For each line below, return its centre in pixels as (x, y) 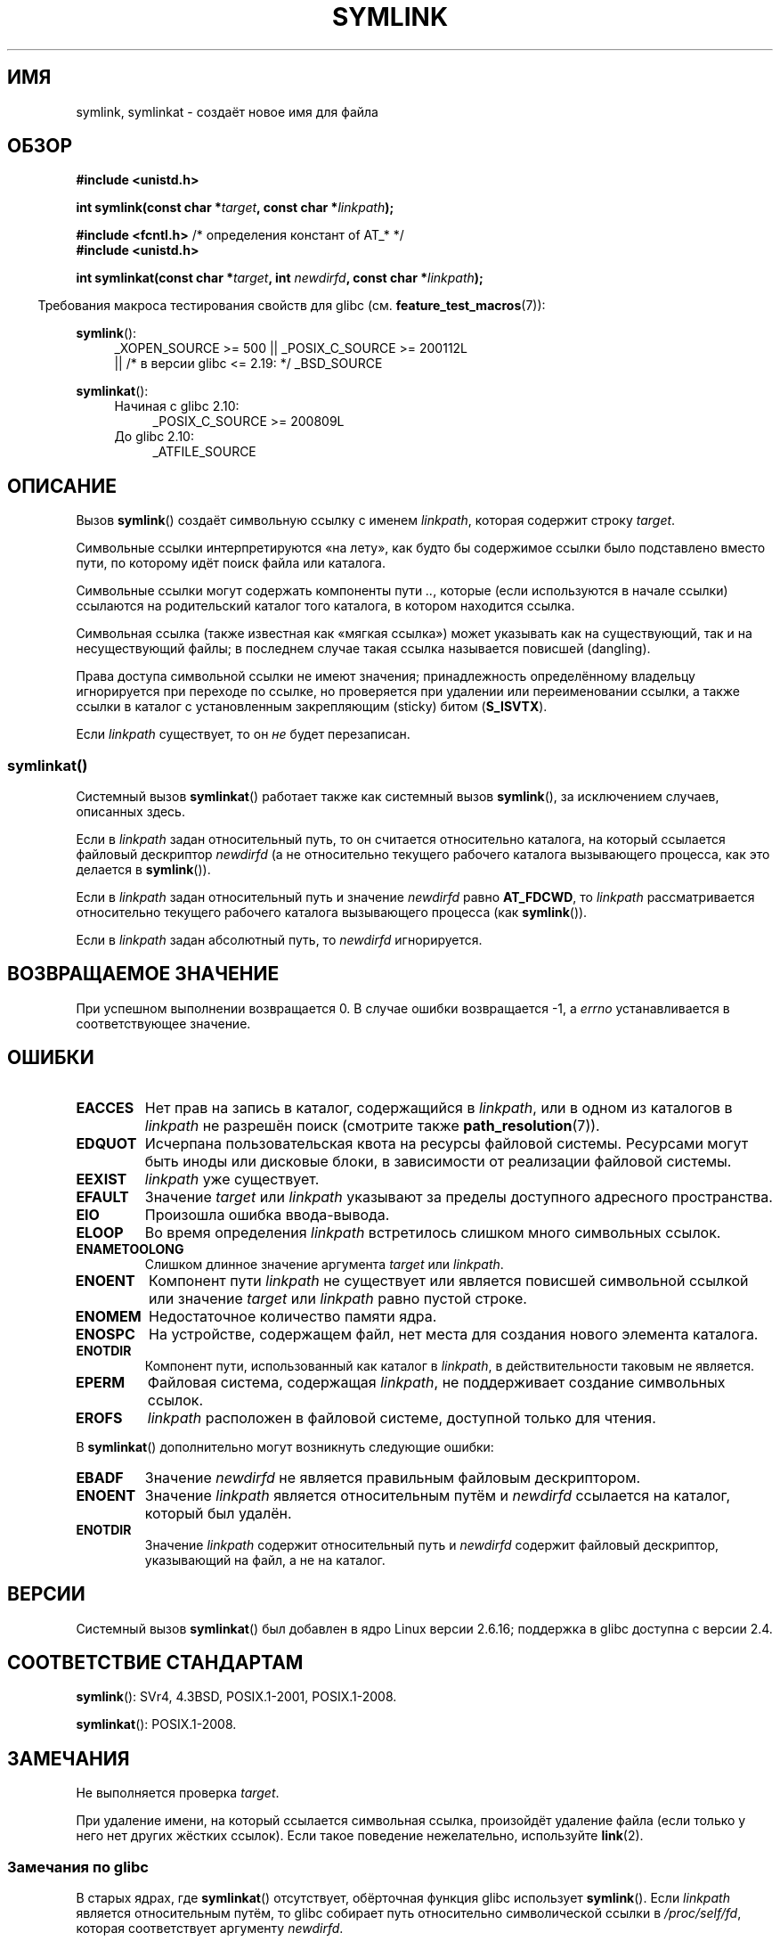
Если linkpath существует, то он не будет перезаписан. (243, 734)
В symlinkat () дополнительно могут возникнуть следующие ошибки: (285, 1446)
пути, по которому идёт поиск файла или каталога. (231, 563)
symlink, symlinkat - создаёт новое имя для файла (227, 111)
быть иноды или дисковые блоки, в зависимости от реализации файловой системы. (438, 1161)
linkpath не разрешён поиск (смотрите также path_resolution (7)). (372, 1125)
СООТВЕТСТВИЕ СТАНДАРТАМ (155, 1662)
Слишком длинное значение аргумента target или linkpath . (324, 1264)
